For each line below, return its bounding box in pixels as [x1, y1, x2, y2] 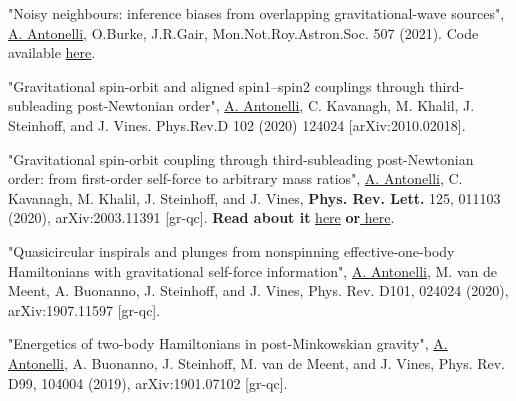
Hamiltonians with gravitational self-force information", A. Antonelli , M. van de [8, 260, 497, 281]
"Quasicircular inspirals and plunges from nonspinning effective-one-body [8, 240, 455, 261]
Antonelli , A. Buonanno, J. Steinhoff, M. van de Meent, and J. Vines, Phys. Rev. [8, 352, 505, 373]
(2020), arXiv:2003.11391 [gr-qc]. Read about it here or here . [8, 207, 395, 228]
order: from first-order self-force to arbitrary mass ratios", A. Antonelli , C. [8, 168, 463, 189]
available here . [8, 42, 96, 63]
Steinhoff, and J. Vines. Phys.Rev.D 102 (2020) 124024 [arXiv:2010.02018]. [8, 114, 466, 135]
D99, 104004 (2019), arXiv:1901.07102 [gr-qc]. [8, 372, 288, 393]
